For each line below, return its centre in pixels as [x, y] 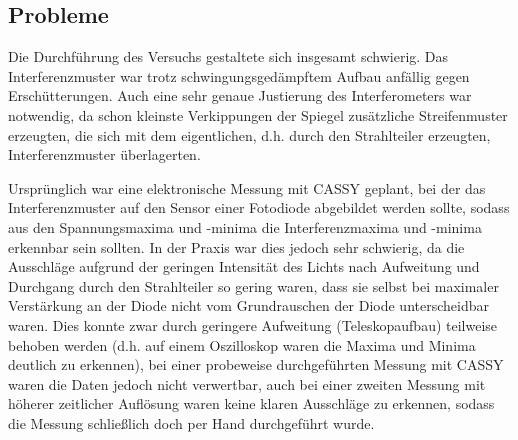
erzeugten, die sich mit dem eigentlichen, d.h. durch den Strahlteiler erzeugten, [249, 134]
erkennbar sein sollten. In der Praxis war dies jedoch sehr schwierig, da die [236, 246]
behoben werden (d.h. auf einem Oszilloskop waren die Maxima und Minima [242, 344]
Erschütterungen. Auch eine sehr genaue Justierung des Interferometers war [240, 95]
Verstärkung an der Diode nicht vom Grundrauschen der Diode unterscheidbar [248, 305]
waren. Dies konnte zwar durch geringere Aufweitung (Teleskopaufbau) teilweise [253, 324]
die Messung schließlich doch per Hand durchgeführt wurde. [191, 422]
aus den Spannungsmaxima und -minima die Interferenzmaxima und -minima [245, 226]
